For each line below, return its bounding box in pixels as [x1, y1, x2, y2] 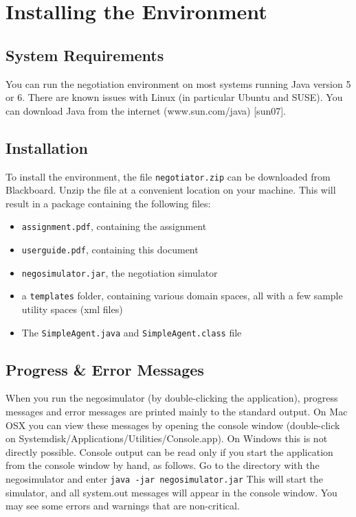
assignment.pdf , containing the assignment [21, 219, 207, 233]
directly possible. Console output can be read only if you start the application [5, 444, 333, 459]
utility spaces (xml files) [21, 302, 123, 317]
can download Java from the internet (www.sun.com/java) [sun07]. [5, 103, 286, 117]
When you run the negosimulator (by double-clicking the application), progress [5, 391, 338, 405]
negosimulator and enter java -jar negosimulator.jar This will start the [5, 472, 323, 486]
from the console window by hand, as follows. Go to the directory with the [5, 458, 320, 472]
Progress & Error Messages [5, 358, 204, 380]
